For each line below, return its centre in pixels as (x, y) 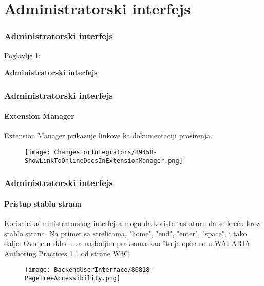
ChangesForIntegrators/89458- (106, 152)
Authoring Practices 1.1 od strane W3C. (68, 253)
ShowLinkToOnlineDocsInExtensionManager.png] (104, 161)
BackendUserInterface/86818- (104, 270)
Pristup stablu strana (43, 203)
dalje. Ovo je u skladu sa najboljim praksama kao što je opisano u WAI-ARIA (127, 243)
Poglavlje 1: (22, 55)
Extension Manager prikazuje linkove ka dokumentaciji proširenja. (108, 136)
